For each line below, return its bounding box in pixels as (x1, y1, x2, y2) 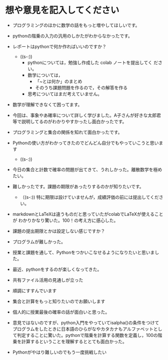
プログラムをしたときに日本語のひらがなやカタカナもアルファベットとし (12, 326, 162, 332)
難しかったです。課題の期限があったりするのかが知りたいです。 (12, 183, 144, 189)
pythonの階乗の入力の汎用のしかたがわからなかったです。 (12, 33, 133, 39)
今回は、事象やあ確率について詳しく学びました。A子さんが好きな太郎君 (12, 112, 161, 118)
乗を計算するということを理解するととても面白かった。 (12, 338, 127, 344)
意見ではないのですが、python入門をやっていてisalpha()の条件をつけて (12, 319, 159, 325)
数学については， (27, 72, 63, 78)
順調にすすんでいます (12, 287, 57, 294)
